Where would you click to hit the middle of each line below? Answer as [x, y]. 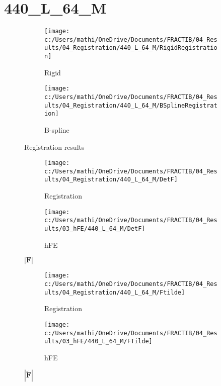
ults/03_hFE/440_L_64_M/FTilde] [98, 342]
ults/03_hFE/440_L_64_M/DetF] [95, 229]
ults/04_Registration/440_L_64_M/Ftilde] [115, 292]
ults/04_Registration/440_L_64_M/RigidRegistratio [131, 48]
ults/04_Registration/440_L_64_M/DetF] [111, 180]
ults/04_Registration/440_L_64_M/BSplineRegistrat [131, 105]
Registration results [54, 147]
